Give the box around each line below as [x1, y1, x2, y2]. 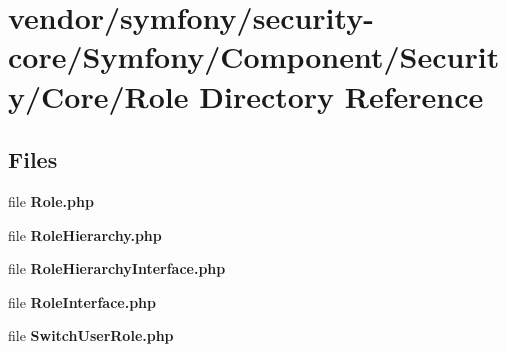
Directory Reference [199, 75, 484, 116]
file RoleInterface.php [8, 291, 156, 312]
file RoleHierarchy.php [8, 224, 162, 245]
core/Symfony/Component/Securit [8, 36, 500, 77]
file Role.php [8, 190, 94, 211]
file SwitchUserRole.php [8, 325, 174, 346]
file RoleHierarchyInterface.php [8, 258, 226, 279]
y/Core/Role [8, 75, 189, 116]
